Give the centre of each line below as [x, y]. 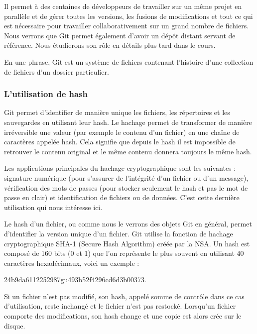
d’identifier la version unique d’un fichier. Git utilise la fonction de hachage [119, 233]
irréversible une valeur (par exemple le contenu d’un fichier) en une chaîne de [122, 132]
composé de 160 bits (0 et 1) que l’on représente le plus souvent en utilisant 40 [124, 253]
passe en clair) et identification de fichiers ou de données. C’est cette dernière [122, 197]
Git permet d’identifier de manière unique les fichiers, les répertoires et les [117, 112]
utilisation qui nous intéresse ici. [53, 207]
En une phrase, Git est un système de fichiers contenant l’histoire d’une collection [129, 61]
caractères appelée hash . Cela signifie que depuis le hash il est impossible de [120, 142]
